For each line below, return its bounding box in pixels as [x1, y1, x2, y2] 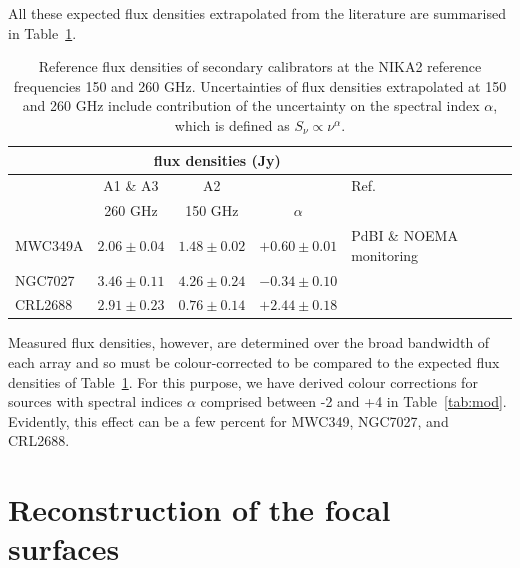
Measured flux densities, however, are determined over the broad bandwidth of [8, 332, 490, 353]
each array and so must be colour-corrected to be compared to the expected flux [8, 352, 500, 373]
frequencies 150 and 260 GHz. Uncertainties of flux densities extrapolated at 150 [13, 75, 507, 96]
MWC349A [15, 234, 84, 255]
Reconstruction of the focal [8, 489, 391, 530]
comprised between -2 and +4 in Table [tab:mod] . [200, 391, 507, 412]
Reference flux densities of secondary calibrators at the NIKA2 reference [38, 56, 482, 77]
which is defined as [174, 114, 290, 135]
